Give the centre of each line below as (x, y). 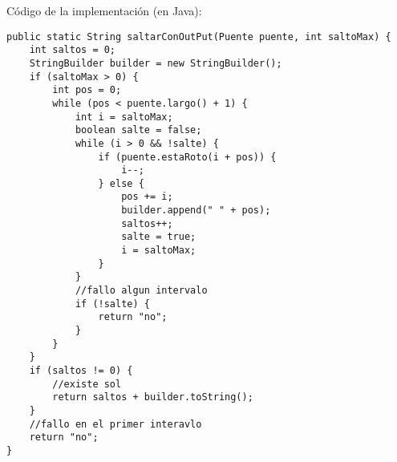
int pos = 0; (87, 90)
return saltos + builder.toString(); (153, 397)
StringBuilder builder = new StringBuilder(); (156, 63)
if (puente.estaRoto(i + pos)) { (187, 157)
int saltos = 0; (73, 50)
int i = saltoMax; (124, 117)
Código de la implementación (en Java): (104, 10)
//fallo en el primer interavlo (115, 424)
